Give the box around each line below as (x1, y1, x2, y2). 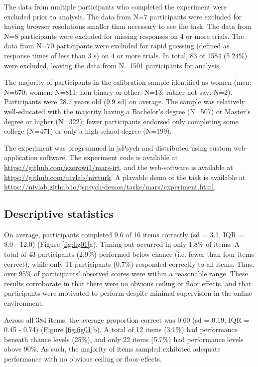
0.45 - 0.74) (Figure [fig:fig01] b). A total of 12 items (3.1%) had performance (4, 324, 238, 335)
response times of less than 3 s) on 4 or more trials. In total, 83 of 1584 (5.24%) (4, 50, 248, 60)
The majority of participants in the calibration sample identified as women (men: (4, 77, 252, 87)
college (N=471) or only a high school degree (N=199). (4, 126, 172, 136)
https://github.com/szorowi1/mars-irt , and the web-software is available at (4, 162, 233, 172)
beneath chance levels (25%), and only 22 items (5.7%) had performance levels (4, 334, 244, 344)
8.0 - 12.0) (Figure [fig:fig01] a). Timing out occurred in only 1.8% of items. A (4, 239, 240, 249)
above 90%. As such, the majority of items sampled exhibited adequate (4, 344, 221, 354)
